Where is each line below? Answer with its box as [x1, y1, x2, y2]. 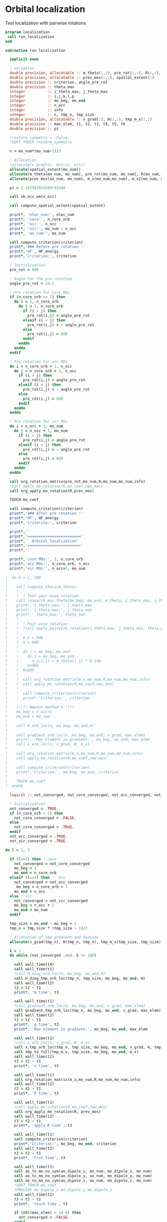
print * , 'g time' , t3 [14, 1022, 59, 1027]
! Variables [9, 66, 35, 71]
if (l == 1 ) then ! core [9, 856, 57, 862]
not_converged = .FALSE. [18, 1215, 70, 1220]
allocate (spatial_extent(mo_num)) [9, 167, 81, 172]
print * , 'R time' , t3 [14, 1091, 59, 1096]
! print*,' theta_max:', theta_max [5, 612, 85, 617]
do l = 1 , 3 [5, 847, 30, 853]
